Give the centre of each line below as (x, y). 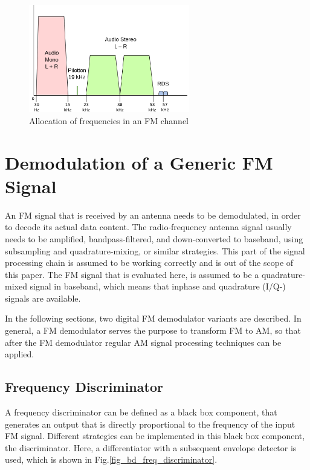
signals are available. (43, 298)
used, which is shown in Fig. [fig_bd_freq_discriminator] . (111, 459)
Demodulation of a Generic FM (139, 162)
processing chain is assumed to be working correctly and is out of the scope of (149, 263)
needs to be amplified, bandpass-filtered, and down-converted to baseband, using (154, 238)
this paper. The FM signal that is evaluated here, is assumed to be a (132, 274)
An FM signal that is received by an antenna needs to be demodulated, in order (153, 215)
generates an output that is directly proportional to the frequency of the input (150, 424)
